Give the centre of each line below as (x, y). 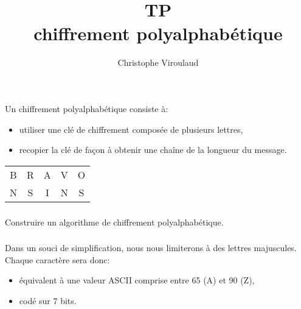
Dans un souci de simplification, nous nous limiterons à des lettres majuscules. (151, 248)
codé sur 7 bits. (48, 300)
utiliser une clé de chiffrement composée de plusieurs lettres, (131, 129)
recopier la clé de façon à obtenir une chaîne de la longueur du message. (153, 150)
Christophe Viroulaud (158, 62)
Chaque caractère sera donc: (57, 259)
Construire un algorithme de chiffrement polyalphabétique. (114, 222)
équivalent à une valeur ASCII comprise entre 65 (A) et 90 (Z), (137, 280)
